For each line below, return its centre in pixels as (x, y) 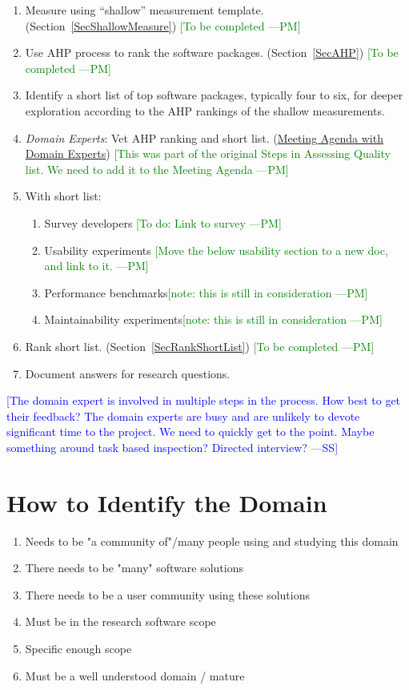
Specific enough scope (78, 648)
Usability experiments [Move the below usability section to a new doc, (216, 250)
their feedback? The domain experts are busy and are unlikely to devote (183, 416)
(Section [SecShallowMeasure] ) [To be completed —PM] (163, 25)
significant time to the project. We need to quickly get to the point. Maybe (190, 432)
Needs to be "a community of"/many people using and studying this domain (212, 541)
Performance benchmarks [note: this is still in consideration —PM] (206, 292)
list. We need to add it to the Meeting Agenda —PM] (157, 169)
